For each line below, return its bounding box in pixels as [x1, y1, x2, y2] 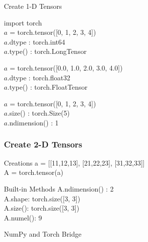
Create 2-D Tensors [4, 138, 83, 150]
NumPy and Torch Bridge [4, 229, 82, 239]
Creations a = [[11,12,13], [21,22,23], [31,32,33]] [4, 157, 145, 168]
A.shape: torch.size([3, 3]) [4, 193, 81, 203]
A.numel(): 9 [4, 212, 42, 222]
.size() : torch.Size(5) [7, 108, 70, 118]
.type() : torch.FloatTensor [7, 82, 88, 92]
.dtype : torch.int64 [7, 36, 65, 47]
